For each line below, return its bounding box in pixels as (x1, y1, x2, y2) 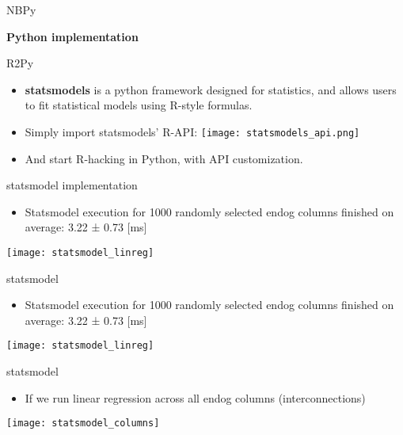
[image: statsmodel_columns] (6, 418, 160, 429)
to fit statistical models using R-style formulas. (25, 97, 253, 113)
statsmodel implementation (6, 177, 138, 193)
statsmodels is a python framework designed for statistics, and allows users (25, 81, 397, 97)
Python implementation (6, 28, 139, 44)
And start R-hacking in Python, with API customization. (25, 150, 303, 166)
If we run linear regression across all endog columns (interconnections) (25, 389, 366, 406)
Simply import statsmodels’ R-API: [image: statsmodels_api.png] (25, 123, 360, 139)
